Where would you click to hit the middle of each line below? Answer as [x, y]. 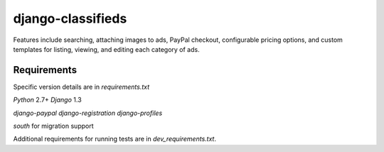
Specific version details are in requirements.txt [81, 87]
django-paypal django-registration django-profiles [88, 113]
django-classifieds [70, 18]
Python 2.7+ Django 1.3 [47, 100]
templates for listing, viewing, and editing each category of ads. [106, 49]
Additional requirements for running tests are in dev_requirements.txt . [115, 139]
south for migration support [53, 126]
